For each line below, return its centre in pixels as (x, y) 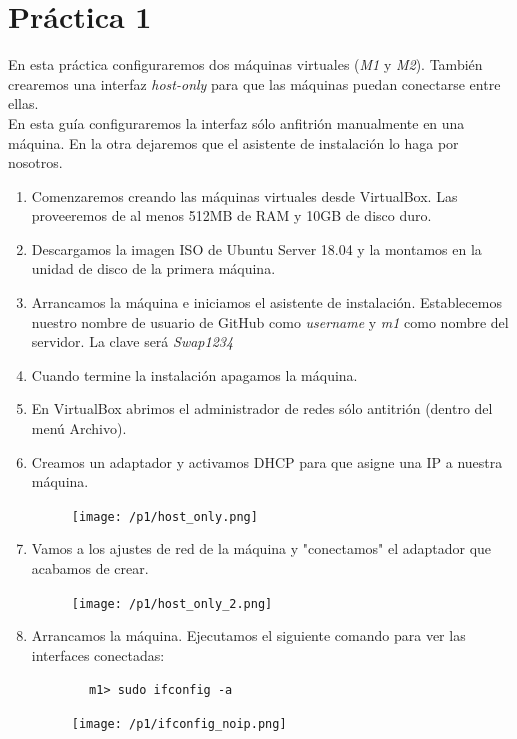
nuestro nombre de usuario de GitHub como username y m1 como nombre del (270, 321)
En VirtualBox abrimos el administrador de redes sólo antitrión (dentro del (262, 408)
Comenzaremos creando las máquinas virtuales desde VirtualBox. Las (244, 195)
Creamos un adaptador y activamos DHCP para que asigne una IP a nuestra (267, 461)
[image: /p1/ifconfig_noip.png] (179, 724)
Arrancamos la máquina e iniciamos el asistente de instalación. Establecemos (266, 302)
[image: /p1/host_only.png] (164, 516)
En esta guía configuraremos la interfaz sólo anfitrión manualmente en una (236, 122)
